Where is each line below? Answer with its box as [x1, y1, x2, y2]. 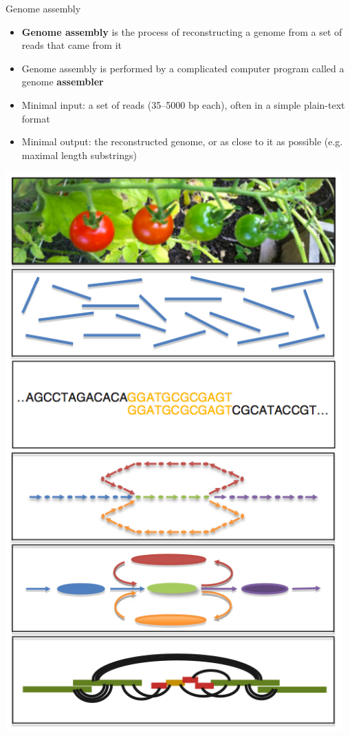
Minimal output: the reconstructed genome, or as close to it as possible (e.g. [21, 134, 343, 149]
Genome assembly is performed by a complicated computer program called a [21, 61, 344, 75]
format [21, 111, 50, 125]
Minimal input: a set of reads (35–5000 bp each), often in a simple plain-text [21, 97, 345, 112]
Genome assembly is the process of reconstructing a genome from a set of [21, 24, 342, 39]
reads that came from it [21, 38, 122, 52]
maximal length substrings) [21, 147, 137, 162]
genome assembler [21, 74, 104, 89]
